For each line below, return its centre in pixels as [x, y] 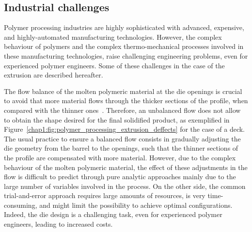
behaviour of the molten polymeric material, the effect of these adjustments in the [126, 167]
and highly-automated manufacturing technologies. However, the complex [113, 37]
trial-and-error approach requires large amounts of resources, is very [105, 195]
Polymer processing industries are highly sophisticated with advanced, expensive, [124, 27]
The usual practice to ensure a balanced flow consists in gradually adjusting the [122, 138]
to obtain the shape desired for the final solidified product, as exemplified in [117, 119]
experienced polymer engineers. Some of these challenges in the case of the [114, 65]
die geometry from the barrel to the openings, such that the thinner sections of [121, 148]
